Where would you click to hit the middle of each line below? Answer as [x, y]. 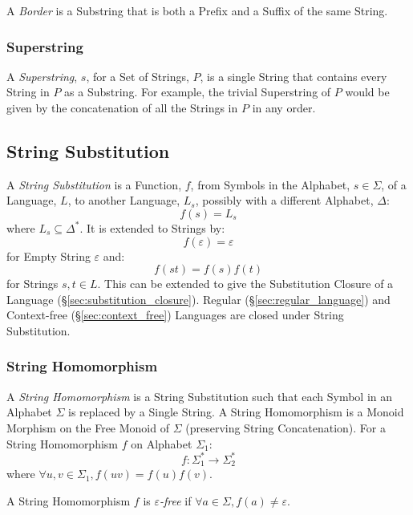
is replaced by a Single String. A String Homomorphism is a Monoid [236, 412]
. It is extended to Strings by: [152, 227]
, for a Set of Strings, [138, 76]
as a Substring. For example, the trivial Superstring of [198, 92]
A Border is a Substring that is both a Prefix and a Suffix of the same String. [197, 10]
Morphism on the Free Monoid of [88, 427]
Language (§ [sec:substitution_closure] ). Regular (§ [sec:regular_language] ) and [198, 299]
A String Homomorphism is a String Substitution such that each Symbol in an [200, 396]
